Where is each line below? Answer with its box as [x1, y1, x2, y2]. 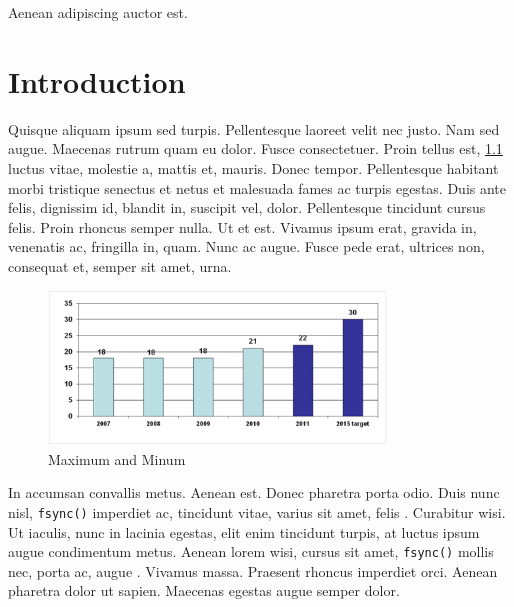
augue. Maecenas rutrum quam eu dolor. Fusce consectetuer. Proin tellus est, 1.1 [8, 138, 503, 159]
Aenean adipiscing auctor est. [8, 2, 188, 22]
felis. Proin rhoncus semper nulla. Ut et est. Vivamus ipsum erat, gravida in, [8, 216, 477, 237]
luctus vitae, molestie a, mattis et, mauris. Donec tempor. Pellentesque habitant [8, 157, 499, 178]
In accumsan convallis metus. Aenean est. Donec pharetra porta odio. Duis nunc [8, 482, 500, 503]
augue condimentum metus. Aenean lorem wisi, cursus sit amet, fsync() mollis [8, 541, 494, 562]
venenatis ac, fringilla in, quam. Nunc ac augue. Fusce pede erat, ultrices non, [8, 236, 485, 257]
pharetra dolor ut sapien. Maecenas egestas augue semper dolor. [8, 580, 400, 601]
